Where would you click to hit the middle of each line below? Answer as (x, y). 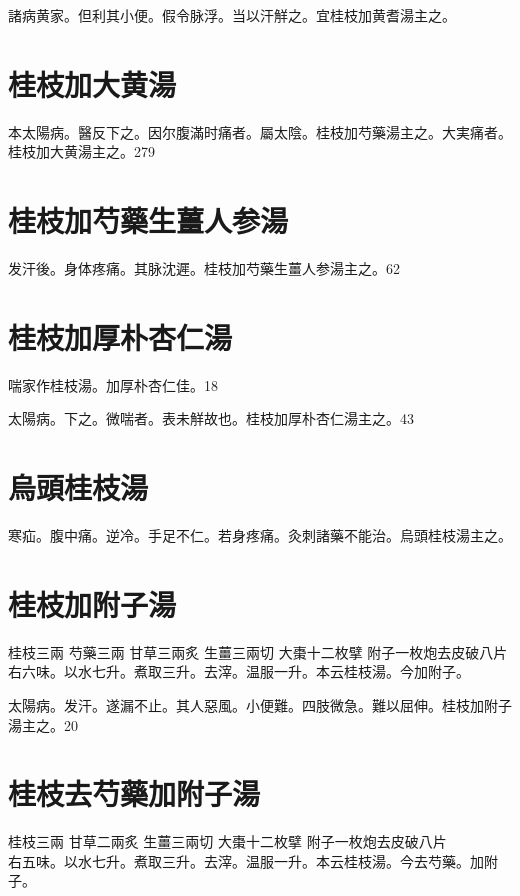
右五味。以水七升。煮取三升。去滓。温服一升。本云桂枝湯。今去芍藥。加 (246, 860)
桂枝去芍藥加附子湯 (134, 793)
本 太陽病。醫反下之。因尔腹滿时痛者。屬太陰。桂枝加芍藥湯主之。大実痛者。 (260, 131)
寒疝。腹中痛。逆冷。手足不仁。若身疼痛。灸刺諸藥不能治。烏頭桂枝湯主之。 (260, 535)
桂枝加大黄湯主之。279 (81, 151)
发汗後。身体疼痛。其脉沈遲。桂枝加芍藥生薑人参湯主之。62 (204, 268)
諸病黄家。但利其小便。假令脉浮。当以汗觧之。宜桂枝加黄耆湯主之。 (232, 15)
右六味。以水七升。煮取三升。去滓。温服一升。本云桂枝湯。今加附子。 (239, 671)
